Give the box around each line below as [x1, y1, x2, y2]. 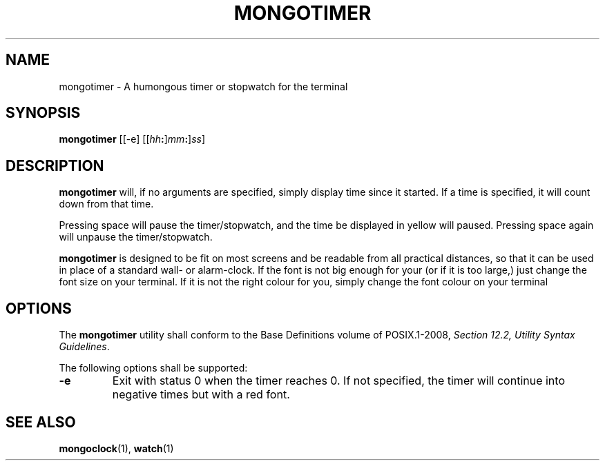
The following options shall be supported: [59, 362, 248, 374]
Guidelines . [59, 341, 110, 353]
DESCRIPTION [6, 156, 104, 174]
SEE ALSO [6, 413, 76, 431]
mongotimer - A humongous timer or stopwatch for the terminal [59, 80, 348, 92]
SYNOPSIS [6, 104, 81, 122]
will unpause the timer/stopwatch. [59, 231, 213, 243]
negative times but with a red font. [112, 387, 290, 402]
